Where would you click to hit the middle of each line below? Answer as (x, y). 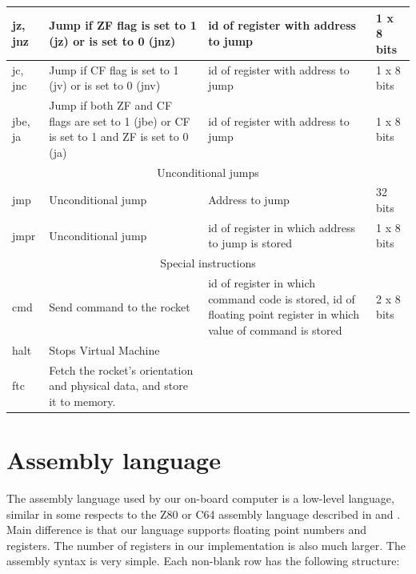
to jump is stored (250, 243)
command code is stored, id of (282, 298)
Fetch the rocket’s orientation (121, 369)
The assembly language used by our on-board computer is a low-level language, (200, 498)
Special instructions (208, 263)
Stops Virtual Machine (104, 349)
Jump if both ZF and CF (111, 104)
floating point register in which (284, 314)
